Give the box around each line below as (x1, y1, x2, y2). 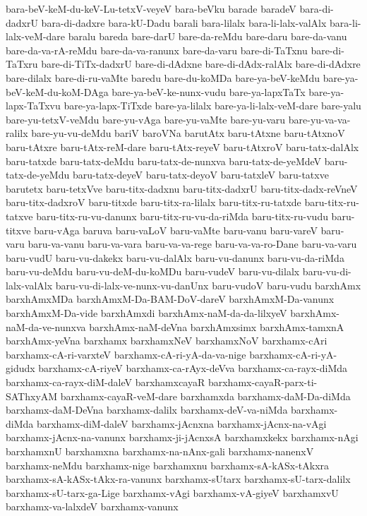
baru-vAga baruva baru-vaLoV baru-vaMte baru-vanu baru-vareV (34, 222, 318, 237)
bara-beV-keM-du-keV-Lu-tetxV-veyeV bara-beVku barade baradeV (6, 1, 296, 16)
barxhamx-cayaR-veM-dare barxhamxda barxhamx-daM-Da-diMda (60, 388, 351, 403)
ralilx (6, 126, 28, 140)
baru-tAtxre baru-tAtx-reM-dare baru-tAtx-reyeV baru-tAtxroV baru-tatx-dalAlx (6, 139, 359, 154)
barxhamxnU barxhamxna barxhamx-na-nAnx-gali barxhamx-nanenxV (6, 444, 314, 458)
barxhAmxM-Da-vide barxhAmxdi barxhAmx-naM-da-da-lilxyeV (6, 306, 287, 320)
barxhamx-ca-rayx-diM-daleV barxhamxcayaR (6, 375, 205, 390)
